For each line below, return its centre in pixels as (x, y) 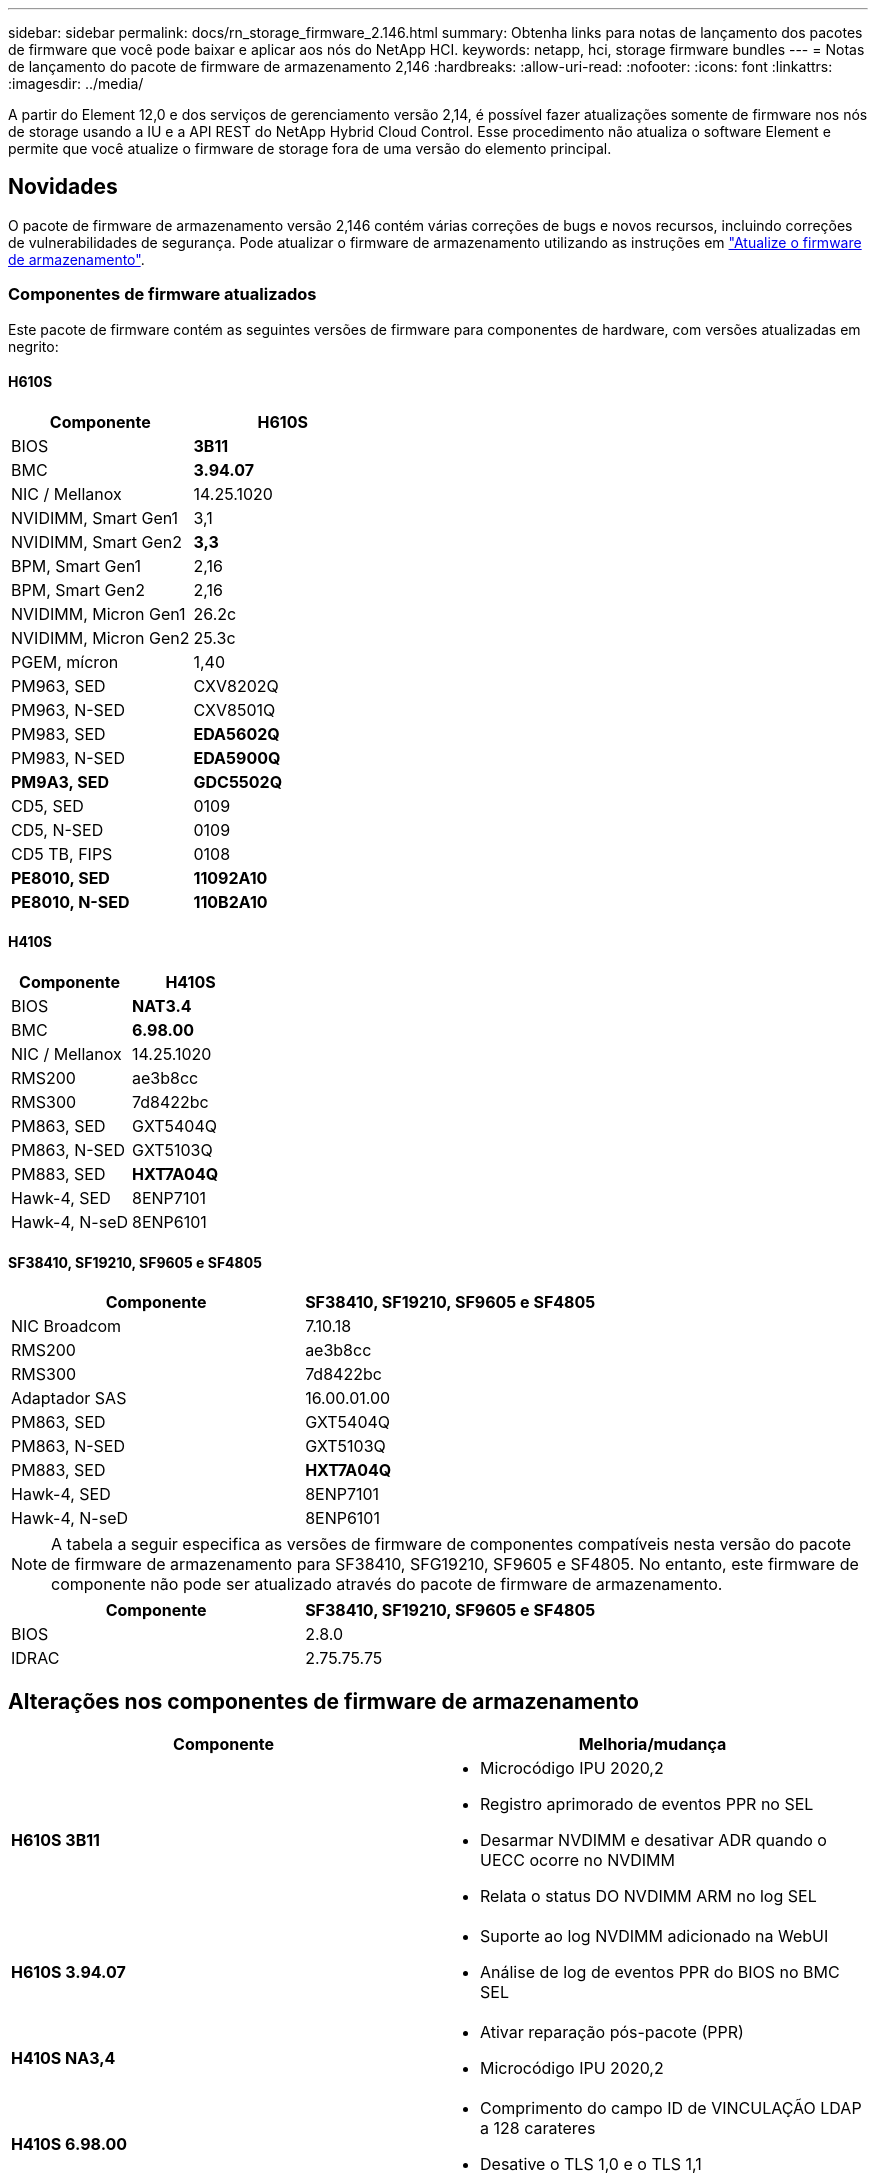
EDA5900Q (237, 757)
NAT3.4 (162, 1006)
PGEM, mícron (65, 661)
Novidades (63, 187)
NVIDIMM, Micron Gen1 (98, 613)
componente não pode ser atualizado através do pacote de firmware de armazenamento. (387, 1584)
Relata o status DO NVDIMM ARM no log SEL (648, 1896)
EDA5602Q (236, 733)
